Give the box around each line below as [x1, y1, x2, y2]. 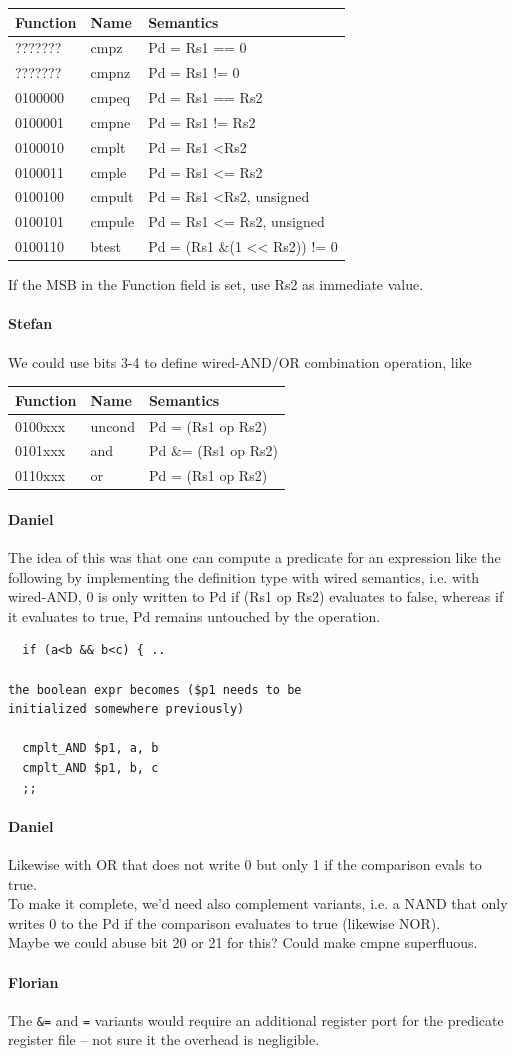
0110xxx [15, 465, 66, 486]
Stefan [8, 313, 53, 334]
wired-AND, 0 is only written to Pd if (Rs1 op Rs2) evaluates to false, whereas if [8, 586, 504, 607]
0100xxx [15, 415, 66, 436]
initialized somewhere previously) [8, 702, 245, 717]
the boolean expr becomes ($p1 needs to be [8, 682, 302, 697]
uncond [90, 415, 135, 436]
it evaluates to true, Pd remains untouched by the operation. [8, 605, 381, 626]
